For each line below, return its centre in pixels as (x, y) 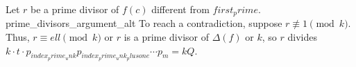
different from (180, 9)
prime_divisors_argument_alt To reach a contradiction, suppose (144, 23)
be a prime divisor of (75, 9)
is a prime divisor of (166, 37)
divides (302, 37)
